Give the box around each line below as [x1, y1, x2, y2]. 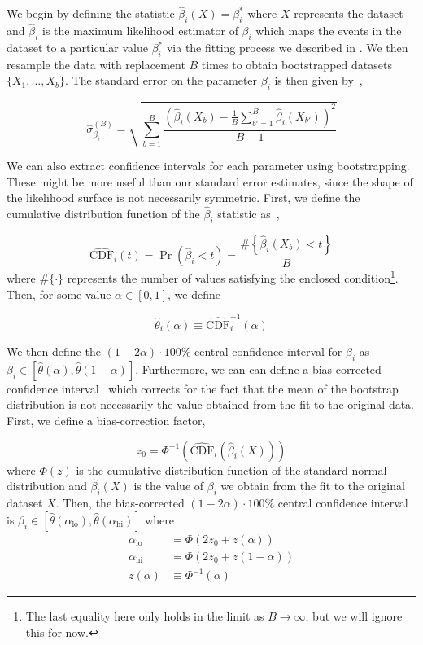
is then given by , [274, 72, 363, 89]
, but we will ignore [305, 608, 403, 625]
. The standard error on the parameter [65, 72, 258, 89]
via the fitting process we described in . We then [166, 39, 408, 56]
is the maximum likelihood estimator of [42, 22, 238, 39]
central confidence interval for [194, 342, 342, 359]
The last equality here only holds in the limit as [25, 608, 264, 625]
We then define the [7, 342, 101, 359]
